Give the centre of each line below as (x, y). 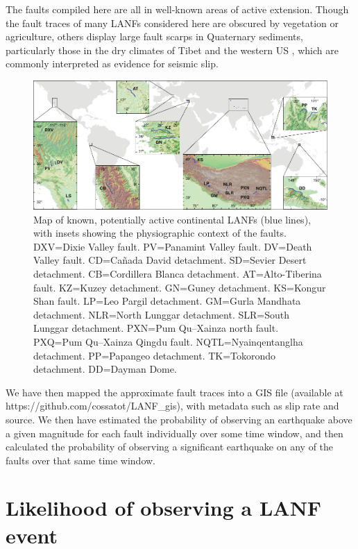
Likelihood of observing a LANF (164, 508)
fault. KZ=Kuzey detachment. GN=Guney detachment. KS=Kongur (180, 287)
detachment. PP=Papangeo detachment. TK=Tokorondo (155, 355)
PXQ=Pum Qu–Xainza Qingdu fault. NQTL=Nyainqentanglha (168, 341)
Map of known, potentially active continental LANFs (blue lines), (172, 219)
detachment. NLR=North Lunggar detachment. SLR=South (161, 314)
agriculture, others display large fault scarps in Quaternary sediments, (154, 36)
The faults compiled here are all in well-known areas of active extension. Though (177, 9)
